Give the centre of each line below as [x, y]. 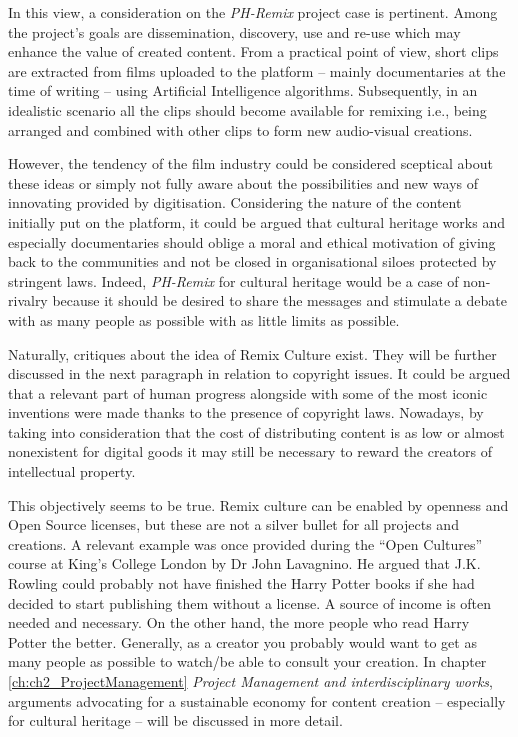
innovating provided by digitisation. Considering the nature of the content [235, 202]
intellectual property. [72, 471]
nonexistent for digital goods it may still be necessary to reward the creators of [250, 451]
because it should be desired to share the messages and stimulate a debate [279, 300]
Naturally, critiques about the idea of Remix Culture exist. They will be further [252, 353]
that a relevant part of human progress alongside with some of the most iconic [248, 392]
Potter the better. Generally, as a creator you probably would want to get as [242, 641]
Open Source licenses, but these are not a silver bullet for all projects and [233, 524]
